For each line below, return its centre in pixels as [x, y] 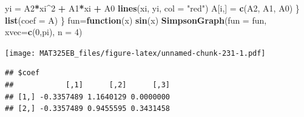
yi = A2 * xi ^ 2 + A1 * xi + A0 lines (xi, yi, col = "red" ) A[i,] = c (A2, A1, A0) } [152, 8]
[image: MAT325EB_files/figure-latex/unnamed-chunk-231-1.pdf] [135, 53]
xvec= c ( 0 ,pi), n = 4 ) [44, 32]
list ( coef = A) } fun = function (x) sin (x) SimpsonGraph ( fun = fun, [136, 20]
